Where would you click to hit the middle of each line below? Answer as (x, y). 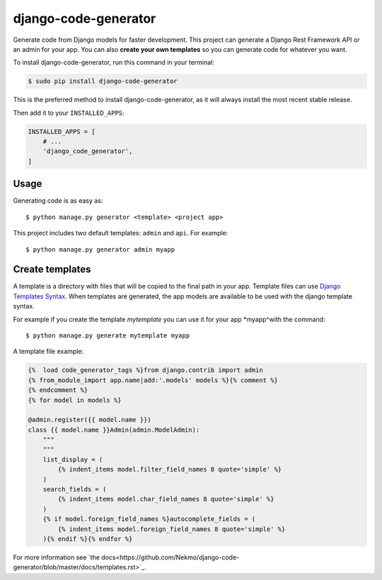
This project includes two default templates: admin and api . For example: (121, 233)
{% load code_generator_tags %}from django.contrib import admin (145, 370)
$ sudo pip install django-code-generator (103, 81)
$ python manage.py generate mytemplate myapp (108, 335)
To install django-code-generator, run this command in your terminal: (114, 62)
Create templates (52, 269)
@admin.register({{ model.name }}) (89, 420)
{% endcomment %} (58, 390)
